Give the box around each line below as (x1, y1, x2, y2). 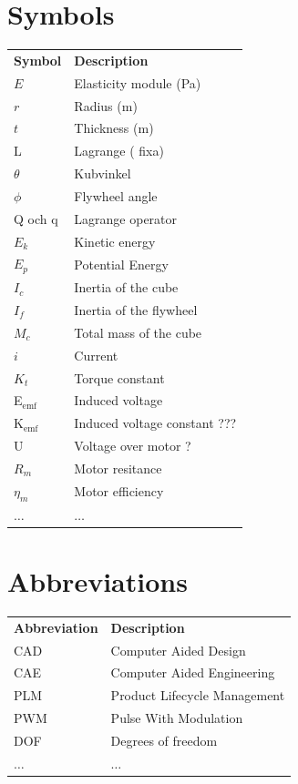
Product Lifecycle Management (110, 686, 285, 705)
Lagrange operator (74, 209, 178, 228)
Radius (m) (74, 96, 138, 115)
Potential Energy (74, 254, 169, 273)
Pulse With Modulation (110, 708, 243, 728)
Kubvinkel (74, 164, 131, 183)
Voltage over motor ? (74, 436, 191, 455)
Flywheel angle (74, 186, 158, 205)
